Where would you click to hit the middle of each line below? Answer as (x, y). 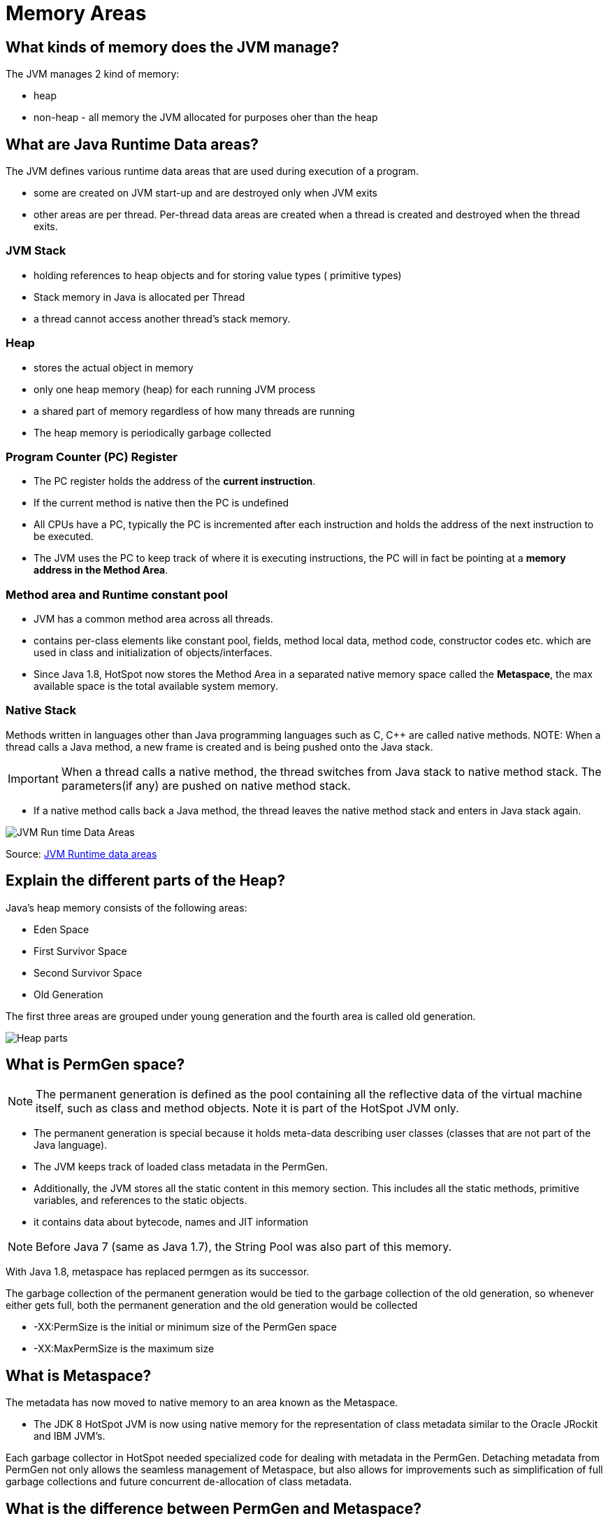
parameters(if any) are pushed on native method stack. (206, 785)
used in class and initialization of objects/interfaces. (153, 653)
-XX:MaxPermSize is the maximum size (124, 1349)
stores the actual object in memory (114, 367)
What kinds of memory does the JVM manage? (173, 47)
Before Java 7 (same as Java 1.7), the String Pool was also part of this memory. (244, 1247)
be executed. (64, 537)
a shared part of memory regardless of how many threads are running (194, 411)
